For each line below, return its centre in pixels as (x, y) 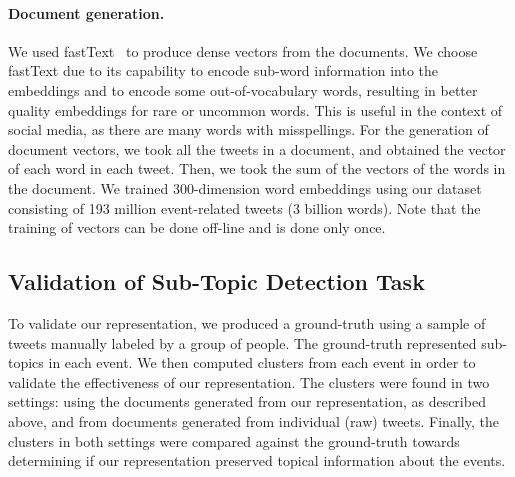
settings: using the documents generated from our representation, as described (247, 401)
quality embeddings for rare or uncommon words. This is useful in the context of (255, 109)
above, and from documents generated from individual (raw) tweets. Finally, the (253, 420)
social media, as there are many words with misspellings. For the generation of (248, 129)
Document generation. (86, 12)
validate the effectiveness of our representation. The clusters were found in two (249, 381)
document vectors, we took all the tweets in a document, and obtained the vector (257, 148)
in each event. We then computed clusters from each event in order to (262, 362)
